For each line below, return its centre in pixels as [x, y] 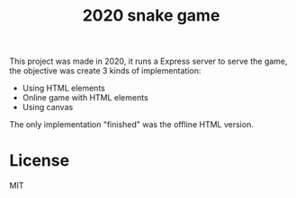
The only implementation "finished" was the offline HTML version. [131, 125]
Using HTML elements [63, 88]
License [40, 161]
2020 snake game [151, 16]
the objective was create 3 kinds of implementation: [105, 71]
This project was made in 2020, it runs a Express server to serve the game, [148, 61]
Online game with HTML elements [85, 98]
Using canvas [48, 108]
